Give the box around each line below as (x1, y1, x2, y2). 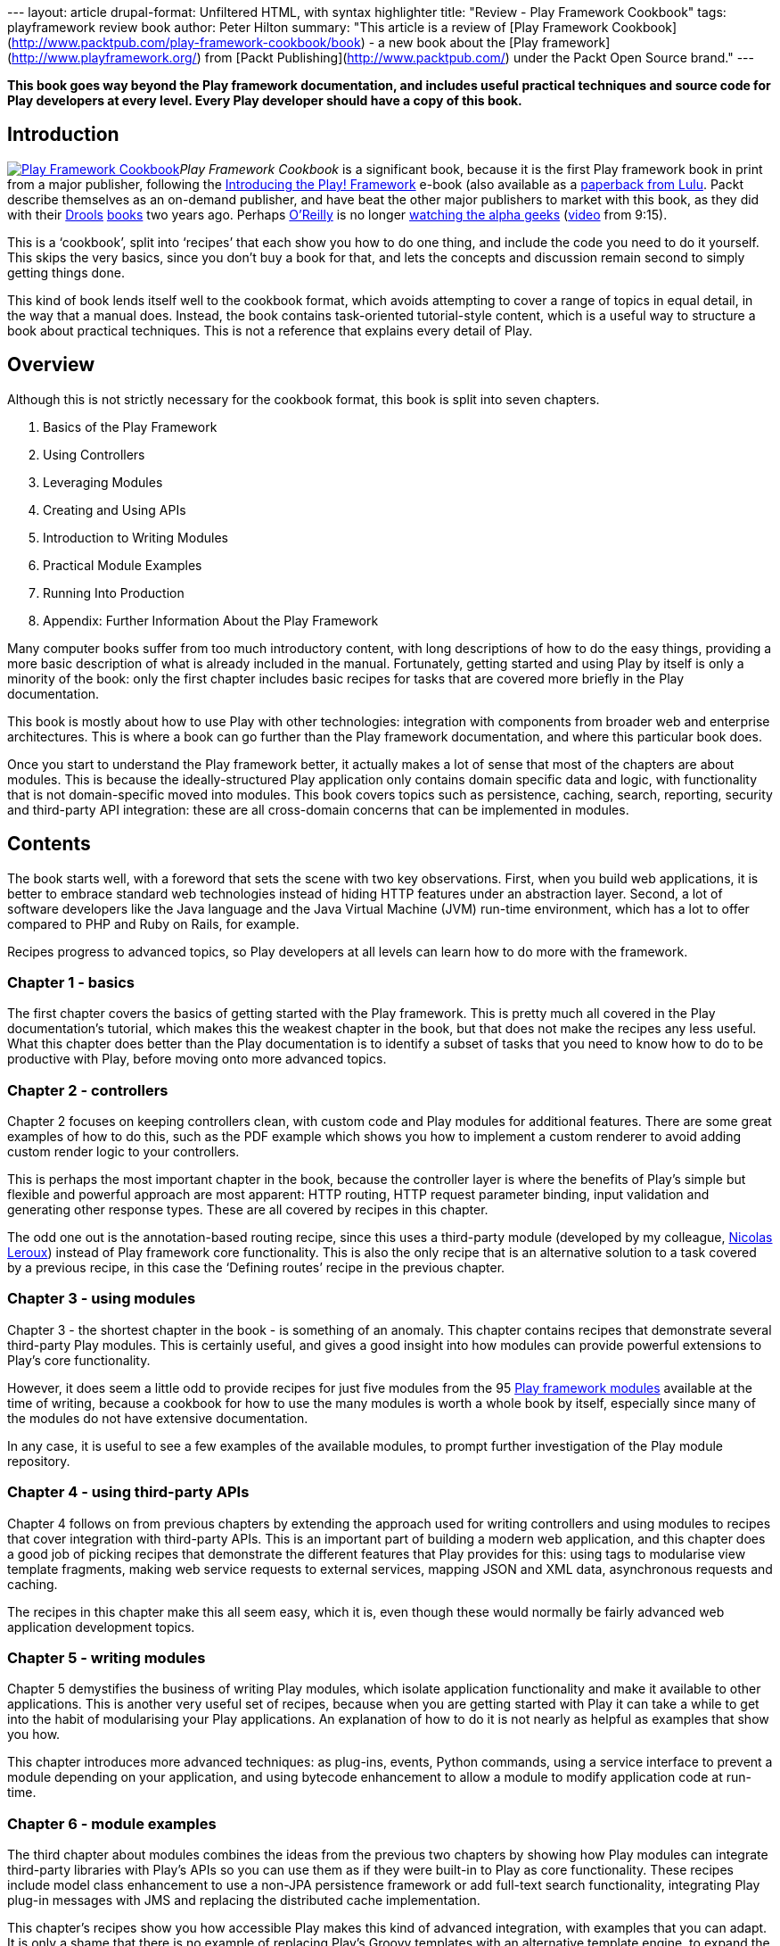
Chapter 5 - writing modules (7, 1648, 206, 1667)
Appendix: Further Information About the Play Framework (43, 612, 379, 628)
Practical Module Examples (43, 557, 202, 573)
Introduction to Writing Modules (43, 529, 228, 545)
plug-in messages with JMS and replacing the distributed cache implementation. (7, 1892, 480, 1909)
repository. (7, 1453, 70, 1469)
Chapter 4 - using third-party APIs (7, 1483, 250, 1502)
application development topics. (7, 1619, 195, 1635)
